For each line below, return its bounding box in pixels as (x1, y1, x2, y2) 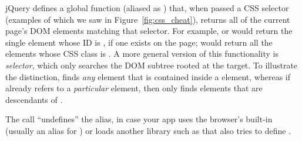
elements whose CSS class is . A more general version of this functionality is (5, 47, 279, 60)
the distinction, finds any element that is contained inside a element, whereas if (5, 70, 291, 82)
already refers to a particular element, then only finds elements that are (5, 82, 263, 94)
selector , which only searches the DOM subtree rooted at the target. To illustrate (5, 59, 298, 71)
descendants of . (5, 93, 63, 105)
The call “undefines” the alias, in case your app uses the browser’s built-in (5, 113, 273, 125)
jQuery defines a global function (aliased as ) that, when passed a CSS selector (5, 2, 289, 13)
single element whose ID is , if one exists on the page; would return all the (5, 36, 273, 48)
